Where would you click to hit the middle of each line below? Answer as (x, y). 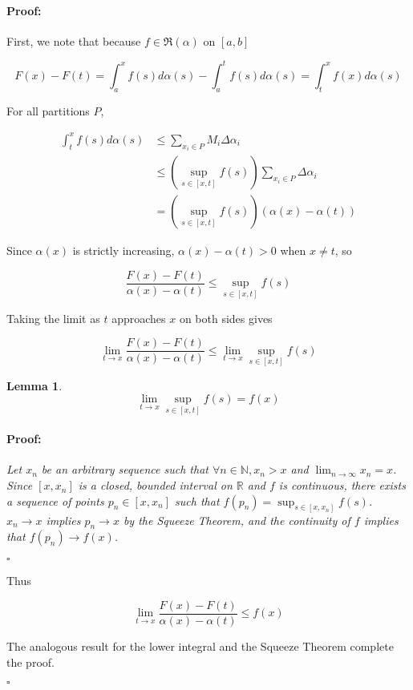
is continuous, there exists (342, 485)
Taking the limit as (53, 318)
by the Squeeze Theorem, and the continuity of (237, 520)
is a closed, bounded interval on (155, 485)
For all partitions (48, 110)
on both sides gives (226, 318)
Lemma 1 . (34, 385)
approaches (139, 318)
